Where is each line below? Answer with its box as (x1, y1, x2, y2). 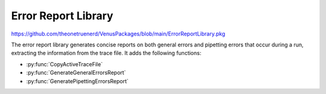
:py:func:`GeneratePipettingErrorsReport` (26, 77, 129, 84)
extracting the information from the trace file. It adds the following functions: (11, 49, 202, 57)
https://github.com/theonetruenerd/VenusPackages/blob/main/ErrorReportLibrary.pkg (11, 30, 226, 37)
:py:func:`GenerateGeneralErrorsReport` (26, 69, 126, 77)
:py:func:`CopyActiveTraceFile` (26, 60, 103, 67)
